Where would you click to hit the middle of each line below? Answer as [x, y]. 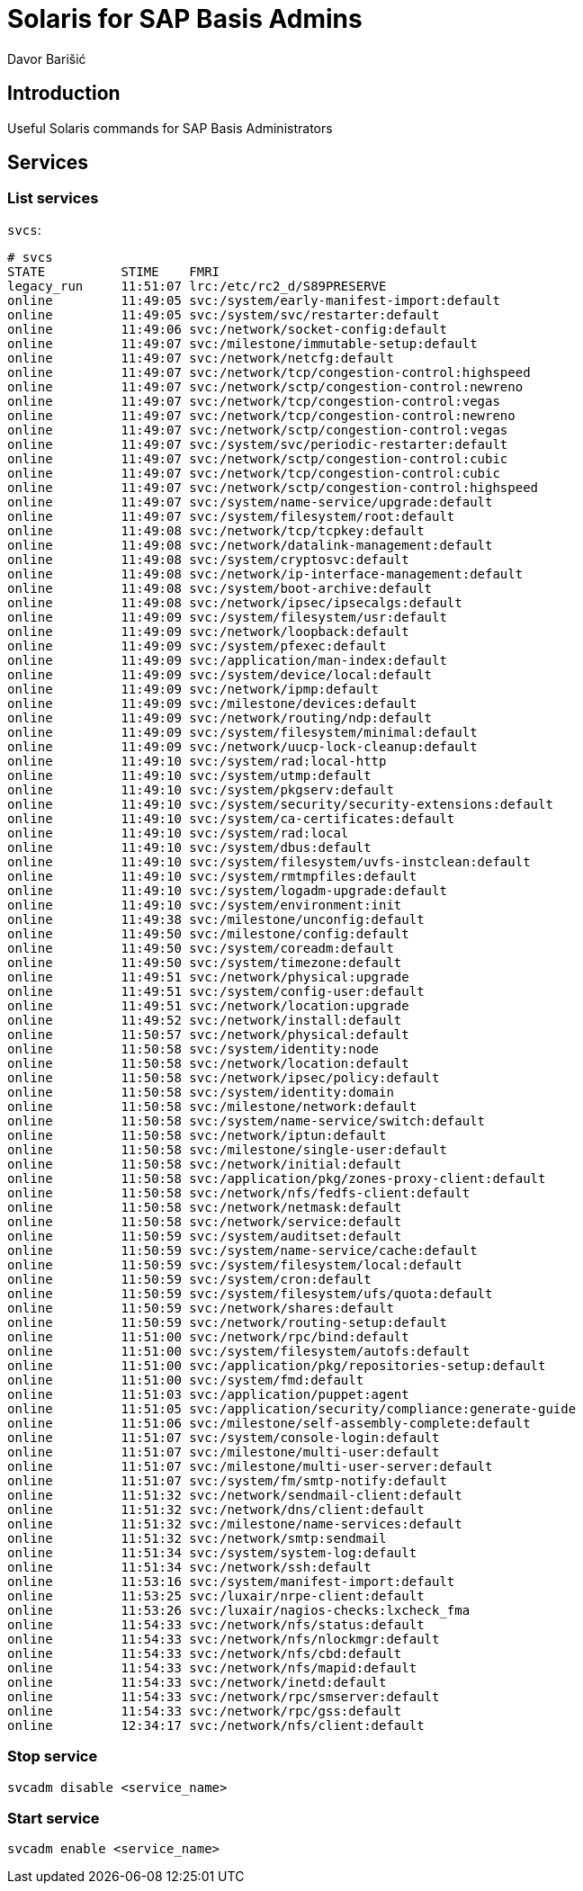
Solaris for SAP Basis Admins [185, 19]
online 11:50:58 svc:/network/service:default [205, 1221]
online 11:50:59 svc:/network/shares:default [201, 1308]
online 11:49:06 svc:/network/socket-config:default [227, 329]
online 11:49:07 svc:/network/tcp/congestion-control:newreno [261, 415]
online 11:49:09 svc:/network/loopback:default [208, 631]
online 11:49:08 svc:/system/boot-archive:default [220, 588]
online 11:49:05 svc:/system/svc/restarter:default [224, 314]
